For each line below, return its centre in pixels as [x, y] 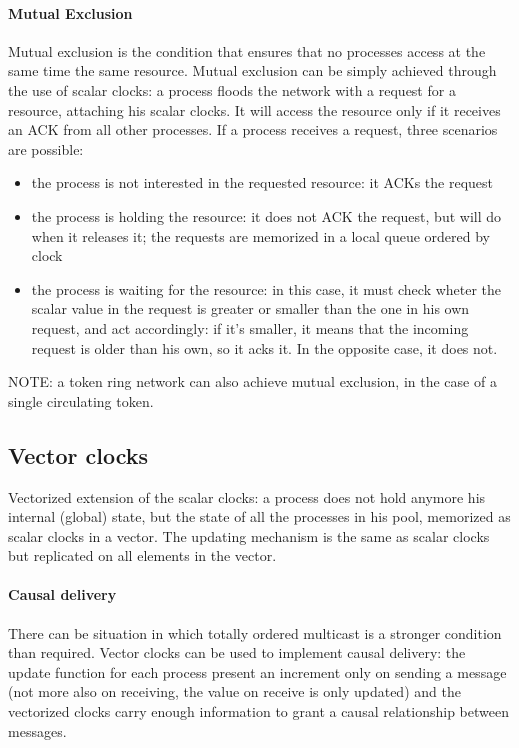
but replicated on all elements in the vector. [142, 555]
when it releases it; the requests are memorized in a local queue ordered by [261, 235]
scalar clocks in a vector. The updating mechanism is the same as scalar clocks [249, 535]
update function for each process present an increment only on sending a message [257, 671]
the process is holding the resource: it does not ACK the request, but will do [266, 215]
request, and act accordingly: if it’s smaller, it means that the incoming [250, 327]
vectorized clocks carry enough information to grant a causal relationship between [258, 711]
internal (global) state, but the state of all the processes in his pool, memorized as [259, 516]
